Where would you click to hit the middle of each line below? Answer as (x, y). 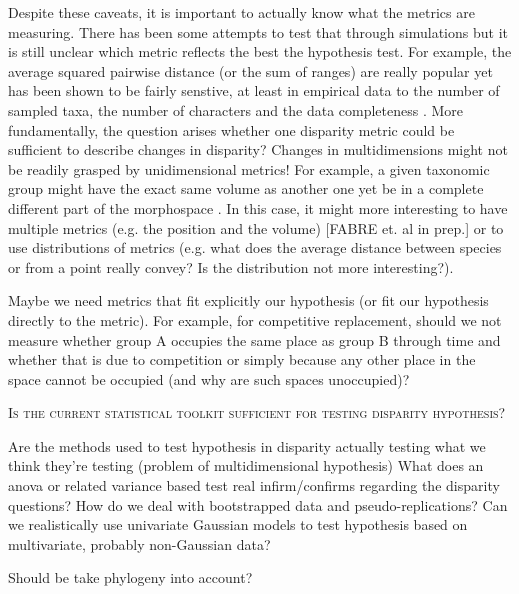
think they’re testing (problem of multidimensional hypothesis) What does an (246, 465)
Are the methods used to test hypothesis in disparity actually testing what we (247, 445)
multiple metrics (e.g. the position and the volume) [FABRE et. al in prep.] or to (256, 227)
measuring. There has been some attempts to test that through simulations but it (258, 31)
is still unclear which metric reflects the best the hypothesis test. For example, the (260, 51)
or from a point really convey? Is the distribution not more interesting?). (231, 266)
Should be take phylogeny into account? (130, 577)
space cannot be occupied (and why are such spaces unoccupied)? (209, 378)
